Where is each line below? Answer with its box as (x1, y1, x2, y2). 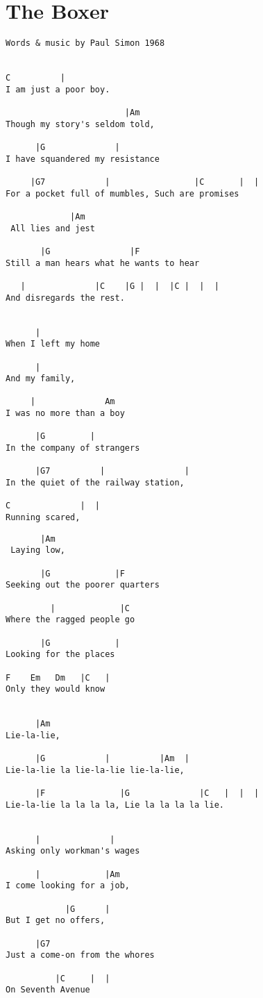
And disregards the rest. (6, 292, 125, 303)
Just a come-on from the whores (6, 950, 155, 960)
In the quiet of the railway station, (6, 478, 185, 488)
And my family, (6, 374, 76, 384)
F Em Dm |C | (6, 672, 110, 683)
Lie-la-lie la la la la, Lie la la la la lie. (6, 799, 224, 810)
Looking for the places (6, 649, 115, 660)
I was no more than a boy (6, 408, 125, 419)
